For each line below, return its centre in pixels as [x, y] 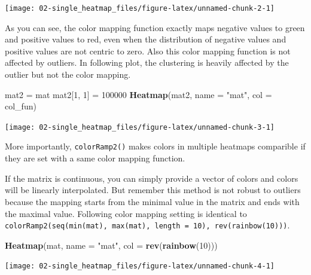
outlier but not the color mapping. [68, 74]
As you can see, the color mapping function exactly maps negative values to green [155, 27]
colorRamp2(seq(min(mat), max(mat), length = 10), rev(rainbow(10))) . [147, 225]
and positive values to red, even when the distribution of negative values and [146, 39]
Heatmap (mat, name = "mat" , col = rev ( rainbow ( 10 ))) [111, 245]
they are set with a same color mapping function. [95, 158]
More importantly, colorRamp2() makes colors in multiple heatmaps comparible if [155, 146]
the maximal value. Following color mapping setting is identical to [126, 213]
